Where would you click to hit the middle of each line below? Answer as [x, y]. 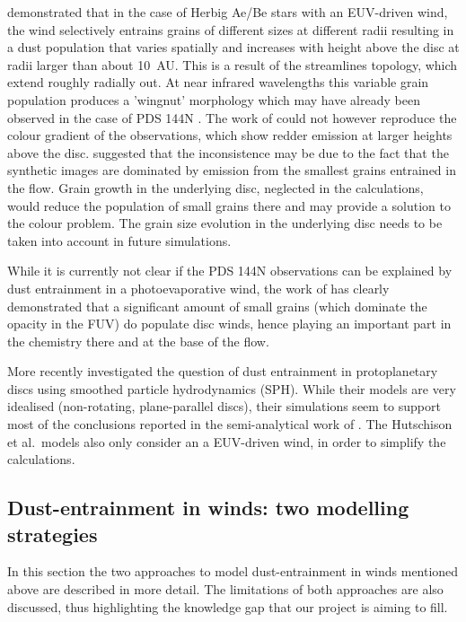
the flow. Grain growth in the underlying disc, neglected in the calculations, [215, 187]
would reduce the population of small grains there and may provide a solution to [229, 205]
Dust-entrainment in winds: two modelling [208, 508]
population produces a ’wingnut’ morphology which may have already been [214, 99]
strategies [53, 534]
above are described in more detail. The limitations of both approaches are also [225, 589]
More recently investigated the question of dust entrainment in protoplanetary [223, 371]
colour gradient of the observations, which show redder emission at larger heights [230, 135]
